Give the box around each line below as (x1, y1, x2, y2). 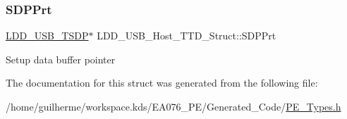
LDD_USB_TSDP (6, 28, 89, 43)
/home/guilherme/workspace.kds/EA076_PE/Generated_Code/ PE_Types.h (6, 99, 341, 113)
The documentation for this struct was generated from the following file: (6, 75, 318, 90)
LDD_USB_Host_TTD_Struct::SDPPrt (97, 28, 276, 43)
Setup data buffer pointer (6, 51, 116, 66)
